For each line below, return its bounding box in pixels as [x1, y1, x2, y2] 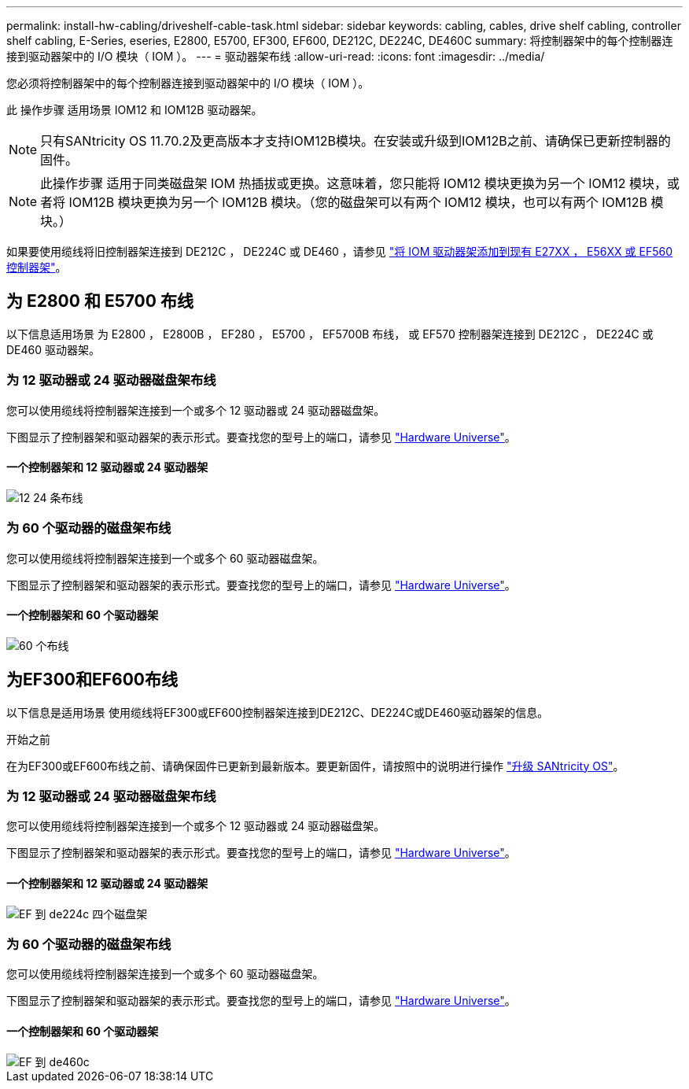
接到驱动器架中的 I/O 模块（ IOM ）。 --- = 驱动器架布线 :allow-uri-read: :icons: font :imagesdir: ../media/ [6, 50, 545, 63]
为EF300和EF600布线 [6, 670, 178, 690]
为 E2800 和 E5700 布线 [6, 291, 193, 312]
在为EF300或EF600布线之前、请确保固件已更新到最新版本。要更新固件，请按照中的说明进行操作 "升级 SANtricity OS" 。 [6, 759, 625, 773]
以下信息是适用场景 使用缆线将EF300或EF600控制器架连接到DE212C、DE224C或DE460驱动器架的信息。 [6, 705, 549, 719]
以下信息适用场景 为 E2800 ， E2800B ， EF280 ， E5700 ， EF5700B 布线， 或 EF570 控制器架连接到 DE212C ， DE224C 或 [6, 327, 654, 341]
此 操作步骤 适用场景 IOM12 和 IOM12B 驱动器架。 [6, 103, 263, 116]
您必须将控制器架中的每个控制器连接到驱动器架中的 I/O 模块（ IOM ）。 [6, 76, 370, 90]
